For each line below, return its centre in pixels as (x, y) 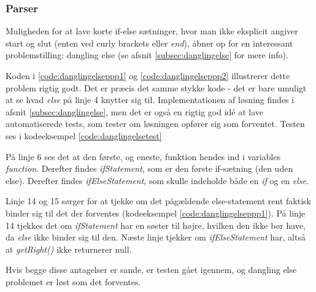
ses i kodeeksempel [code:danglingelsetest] (84, 135)
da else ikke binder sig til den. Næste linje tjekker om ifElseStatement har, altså (156, 237)
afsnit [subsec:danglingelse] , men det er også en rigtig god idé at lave (135, 111)
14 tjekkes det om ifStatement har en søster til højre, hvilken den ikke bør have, (156, 225)
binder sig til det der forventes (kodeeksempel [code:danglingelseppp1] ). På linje (156, 213)
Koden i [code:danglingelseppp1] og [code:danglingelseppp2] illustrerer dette (148, 75)
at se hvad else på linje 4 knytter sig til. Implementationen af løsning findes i (150, 100)
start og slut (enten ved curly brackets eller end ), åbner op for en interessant (149, 43)
